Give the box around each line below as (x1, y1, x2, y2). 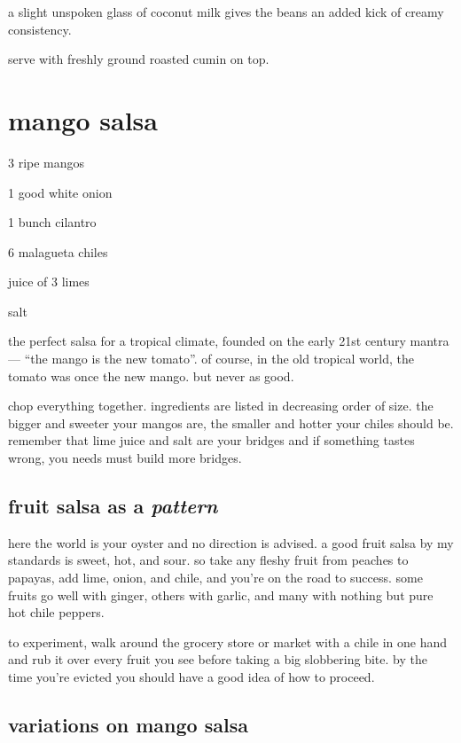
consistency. (8, 20, 72, 38)
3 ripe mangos (8, 153, 85, 171)
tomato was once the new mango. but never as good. (8, 366, 294, 385)
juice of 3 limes (8, 272, 90, 291)
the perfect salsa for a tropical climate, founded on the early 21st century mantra (8, 332, 449, 350)
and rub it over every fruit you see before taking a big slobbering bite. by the (8, 650, 427, 669)
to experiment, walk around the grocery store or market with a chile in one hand (8, 632, 448, 651)
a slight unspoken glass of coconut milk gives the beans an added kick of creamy (8, 3, 444, 20)
